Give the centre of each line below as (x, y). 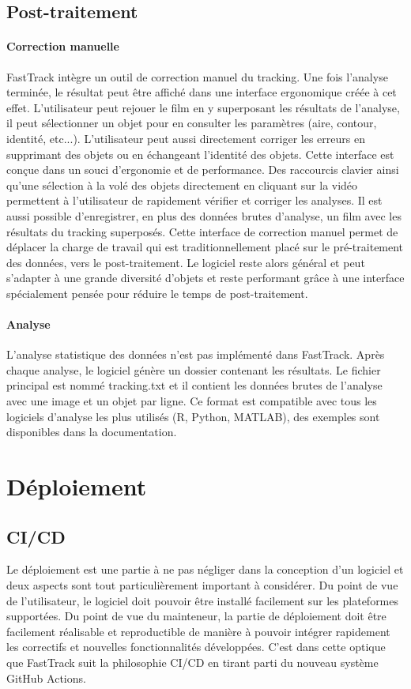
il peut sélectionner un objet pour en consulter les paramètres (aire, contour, (192, 123)
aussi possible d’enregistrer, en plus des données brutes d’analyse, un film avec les (204, 215)
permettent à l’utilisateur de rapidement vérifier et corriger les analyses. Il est (194, 200)
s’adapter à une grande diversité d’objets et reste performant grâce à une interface (205, 278)
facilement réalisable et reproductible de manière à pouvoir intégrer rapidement (198, 631)
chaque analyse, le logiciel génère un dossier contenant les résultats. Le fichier (194, 369)
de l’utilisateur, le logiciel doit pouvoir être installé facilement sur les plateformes (203, 600)
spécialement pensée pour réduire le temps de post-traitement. (157, 293)
